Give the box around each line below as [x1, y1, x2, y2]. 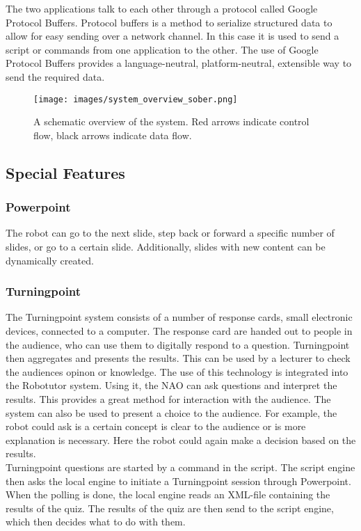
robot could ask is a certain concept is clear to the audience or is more [6, 419, 306, 434]
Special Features [6, 161, 125, 183]
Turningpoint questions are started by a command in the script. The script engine [6, 459, 355, 474]
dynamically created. [6, 253, 94, 267]
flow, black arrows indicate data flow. [33, 127, 192, 142]
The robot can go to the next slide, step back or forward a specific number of [6, 225, 335, 240]
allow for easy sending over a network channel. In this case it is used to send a [6, 29, 339, 43]
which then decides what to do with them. [6, 514, 186, 529]
